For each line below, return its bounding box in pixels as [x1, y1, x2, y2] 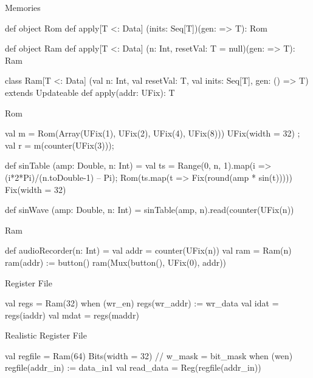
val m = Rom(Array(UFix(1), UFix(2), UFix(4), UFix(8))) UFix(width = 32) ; [5, 127, 300, 140]
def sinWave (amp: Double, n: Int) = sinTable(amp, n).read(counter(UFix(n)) [5, 203, 294, 216]
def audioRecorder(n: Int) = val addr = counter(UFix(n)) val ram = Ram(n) [5, 244, 292, 257]
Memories [5, 1, 41, 13]
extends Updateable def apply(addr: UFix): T [5, 86, 175, 98]
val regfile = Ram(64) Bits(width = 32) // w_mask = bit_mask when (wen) [5, 349, 293, 362]
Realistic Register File [5, 329, 87, 342]
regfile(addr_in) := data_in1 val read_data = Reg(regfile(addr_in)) [5, 361, 261, 374]
